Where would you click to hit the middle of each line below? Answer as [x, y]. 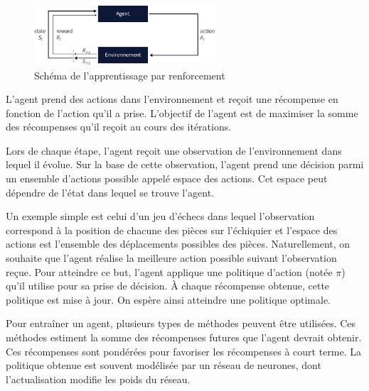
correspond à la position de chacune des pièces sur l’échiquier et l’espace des [172, 230]
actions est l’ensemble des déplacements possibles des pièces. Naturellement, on [178, 244]
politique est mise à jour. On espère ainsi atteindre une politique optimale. [169, 299]
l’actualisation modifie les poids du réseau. [98, 379]
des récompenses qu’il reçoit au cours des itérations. [119, 127]
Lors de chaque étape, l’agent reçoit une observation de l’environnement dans [174, 150]
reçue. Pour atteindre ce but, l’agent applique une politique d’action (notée [169, 271]
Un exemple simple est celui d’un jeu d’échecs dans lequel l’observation [160, 216]
